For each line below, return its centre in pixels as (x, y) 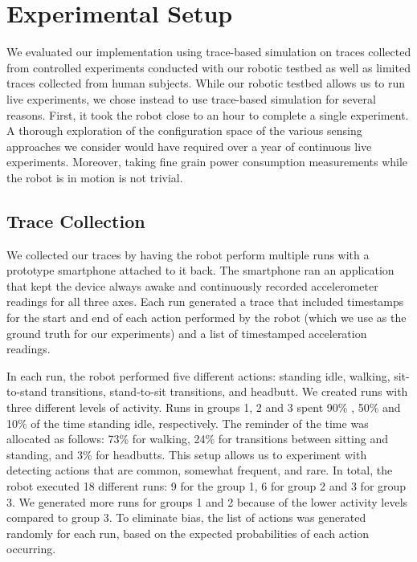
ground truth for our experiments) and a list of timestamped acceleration (187, 333)
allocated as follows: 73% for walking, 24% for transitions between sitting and (197, 439)
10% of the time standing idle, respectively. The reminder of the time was (188, 423)
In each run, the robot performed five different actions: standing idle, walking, (198, 375)
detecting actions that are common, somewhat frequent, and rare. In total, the (200, 470)
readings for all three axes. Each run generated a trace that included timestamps (205, 301)
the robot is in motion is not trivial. (95, 177)
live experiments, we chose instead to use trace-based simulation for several (191, 98)
